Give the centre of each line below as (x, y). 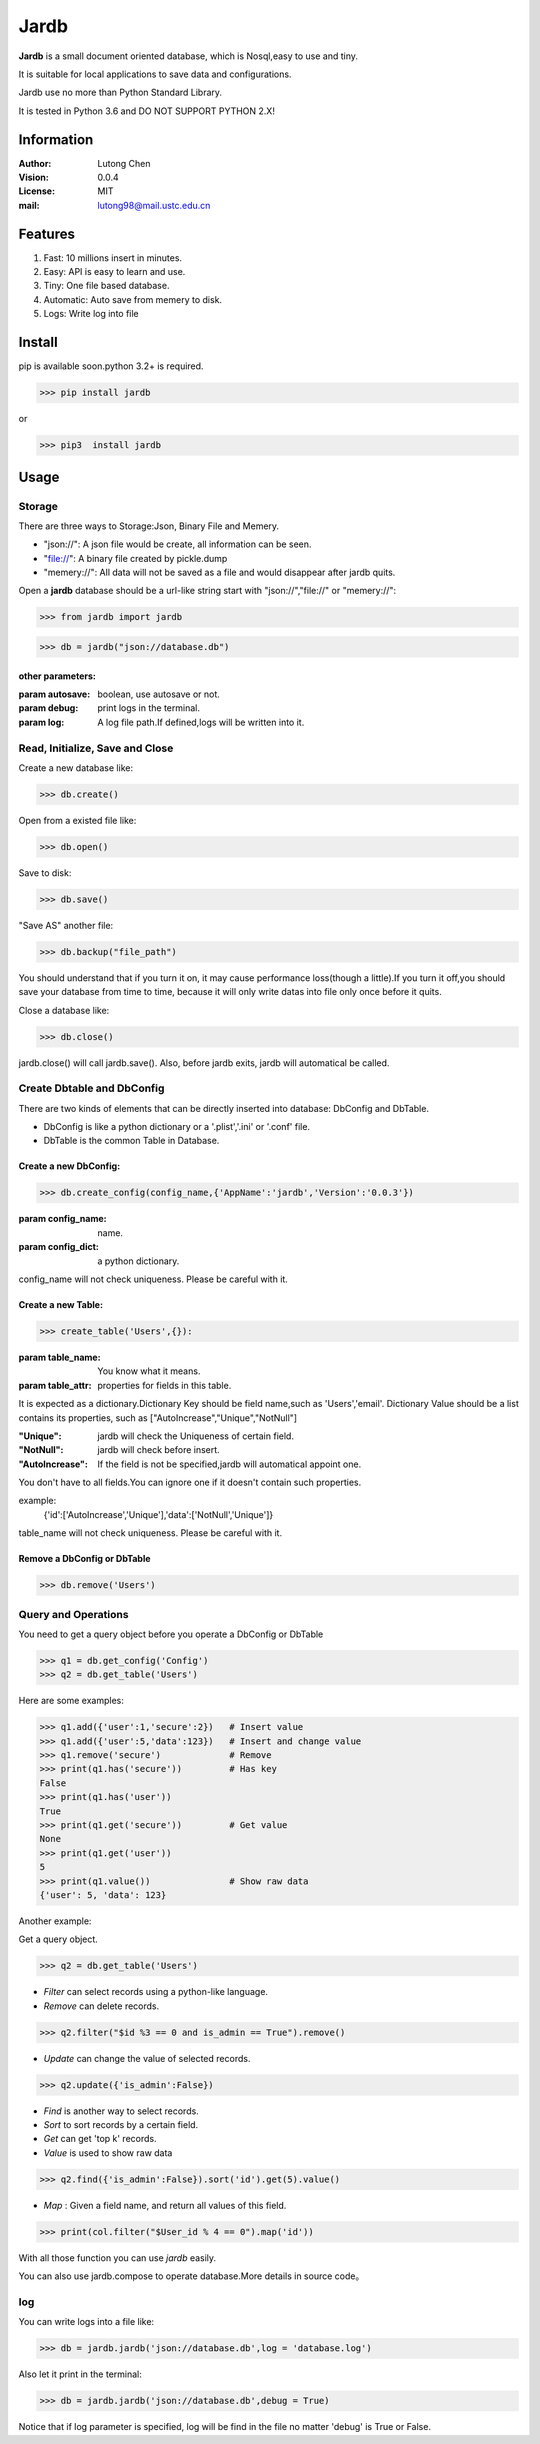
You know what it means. (149, 1371)
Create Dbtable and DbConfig (91, 1088)
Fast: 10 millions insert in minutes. (113, 257)
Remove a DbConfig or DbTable (84, 1559)
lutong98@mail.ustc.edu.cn (154, 205)
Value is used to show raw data (108, 2152)
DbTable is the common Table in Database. (131, 1141)
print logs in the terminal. (148, 708)
